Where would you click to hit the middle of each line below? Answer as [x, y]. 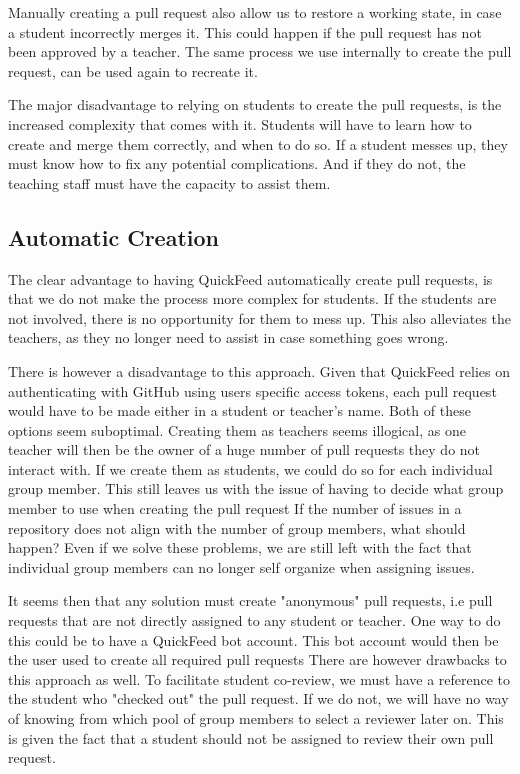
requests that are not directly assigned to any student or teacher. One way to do [254, 620]
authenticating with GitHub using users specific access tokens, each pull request [252, 390]
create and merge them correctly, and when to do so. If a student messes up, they [258, 143]
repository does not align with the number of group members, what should [237, 527]
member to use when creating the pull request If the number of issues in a [235, 508]
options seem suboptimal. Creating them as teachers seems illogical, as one [237, 429]
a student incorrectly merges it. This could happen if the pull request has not [245, 31]
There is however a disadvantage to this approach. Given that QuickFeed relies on [259, 370]
